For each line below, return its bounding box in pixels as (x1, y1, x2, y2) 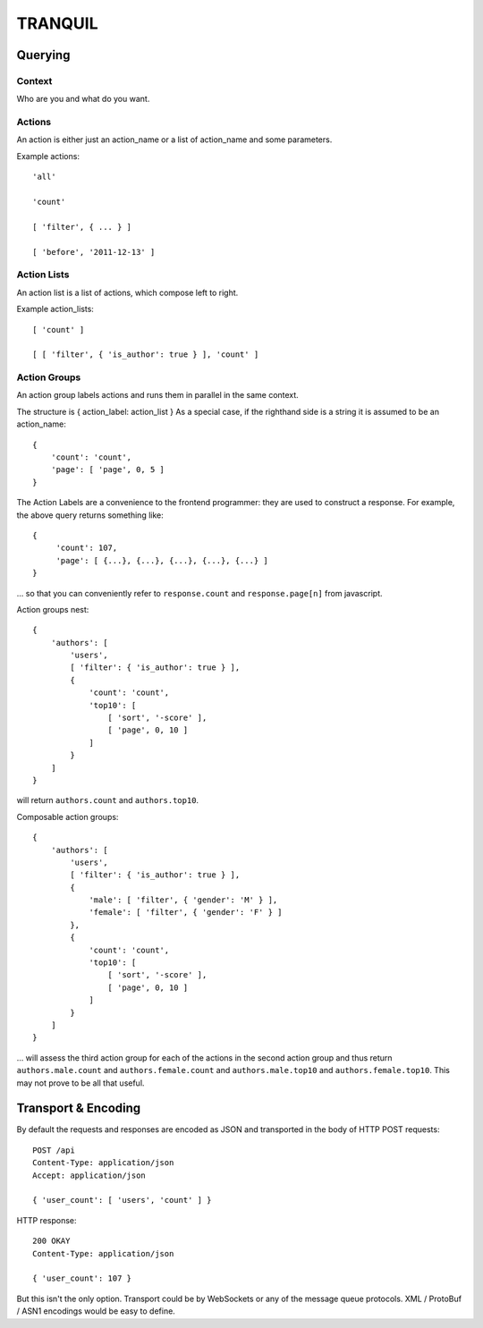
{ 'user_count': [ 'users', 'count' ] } (32, 1195, 212, 1205)
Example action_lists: (16, 304, 94, 315)
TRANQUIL (16, 13, 98, 33)
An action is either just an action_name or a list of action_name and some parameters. (16, 134, 333, 145)
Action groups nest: (16, 604, 89, 614)
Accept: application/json (32, 1170, 147, 1180)
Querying (16, 47, 71, 63)
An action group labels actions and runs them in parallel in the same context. (16, 390, 299, 401)
